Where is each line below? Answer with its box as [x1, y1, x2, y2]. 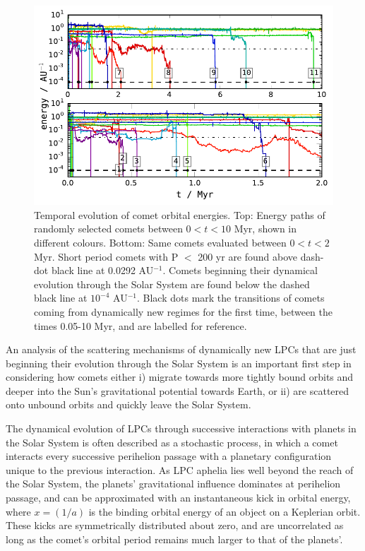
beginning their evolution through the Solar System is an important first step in [6, 355, 352, 370]
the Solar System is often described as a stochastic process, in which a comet [6, 434, 338, 449]
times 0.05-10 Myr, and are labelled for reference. [34, 318, 247, 333]
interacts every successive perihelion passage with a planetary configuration [6, 449, 332, 463]
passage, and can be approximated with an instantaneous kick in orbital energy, [6, 490, 351, 505]
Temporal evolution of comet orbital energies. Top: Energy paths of [34, 207, 325, 222]
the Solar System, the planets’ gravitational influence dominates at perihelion [6, 476, 341, 491]
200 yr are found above [198, 249, 298, 263]
